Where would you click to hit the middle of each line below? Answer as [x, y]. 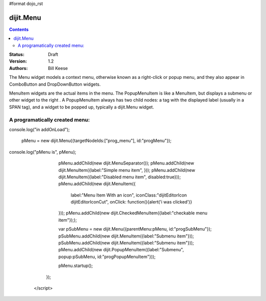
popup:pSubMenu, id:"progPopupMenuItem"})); [107, 257]
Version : [18, 61]
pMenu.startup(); [76, 266]
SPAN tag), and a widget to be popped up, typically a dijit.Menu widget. [82, 107]
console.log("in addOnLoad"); [39, 129]
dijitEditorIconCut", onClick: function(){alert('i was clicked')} [131, 202]
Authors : [18, 68]
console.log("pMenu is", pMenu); [43, 152]
